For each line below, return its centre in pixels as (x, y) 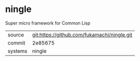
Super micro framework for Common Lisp (48, 23)
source (16, 34)
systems (17, 51)
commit (16, 42)
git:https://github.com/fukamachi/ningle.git (82, 34)
